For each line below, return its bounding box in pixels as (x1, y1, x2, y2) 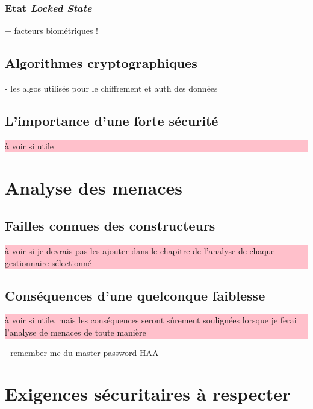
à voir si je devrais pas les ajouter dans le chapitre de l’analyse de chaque (5, 244, 275, 257)
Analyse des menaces (5, 175, 182, 199)
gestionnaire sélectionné (5, 256, 92, 269)
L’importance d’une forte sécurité (5, 111, 218, 130)
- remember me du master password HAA (5, 346, 159, 358)
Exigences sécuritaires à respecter (5, 381, 291, 406)
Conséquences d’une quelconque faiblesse (5, 286, 265, 304)
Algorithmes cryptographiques (5, 54, 197, 72)
